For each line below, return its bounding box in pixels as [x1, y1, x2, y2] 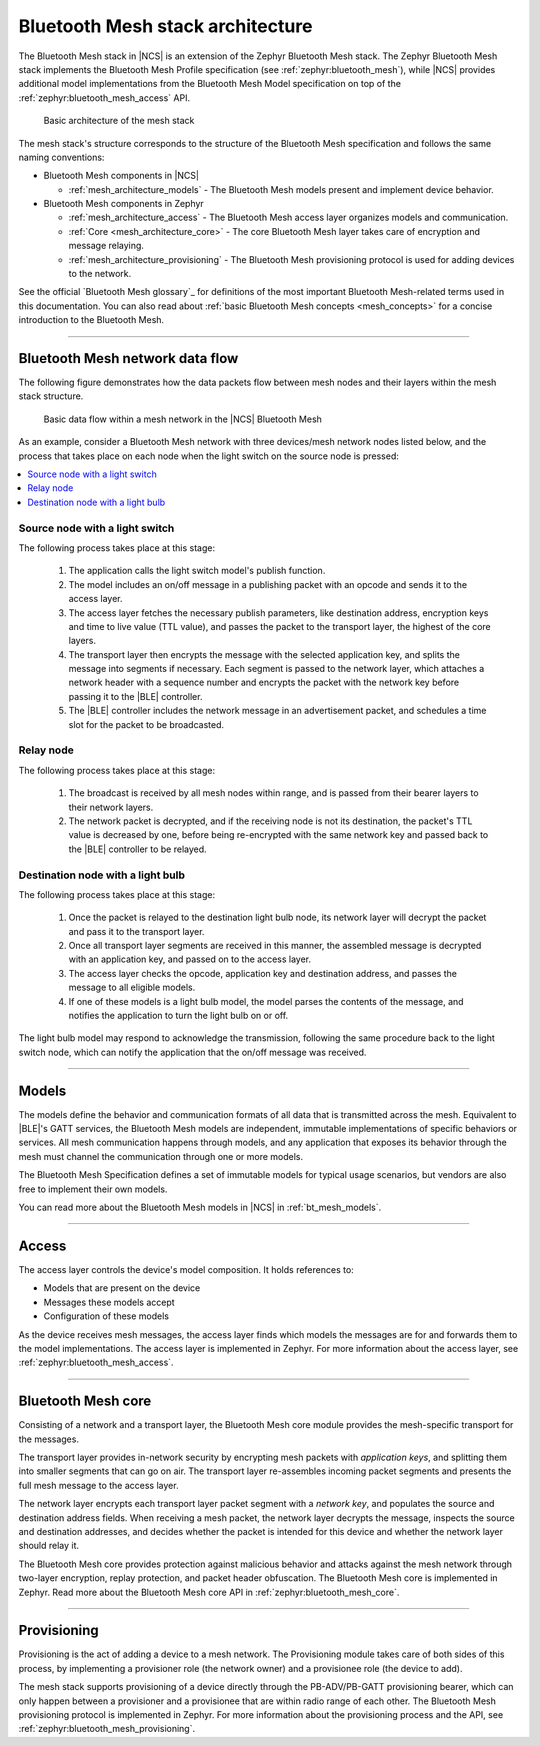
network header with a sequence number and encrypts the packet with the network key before [68, 676, 460, 689]
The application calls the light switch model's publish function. [68, 565, 326, 577]
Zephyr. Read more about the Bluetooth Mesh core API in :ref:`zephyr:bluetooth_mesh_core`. [18, 1586, 400, 1598]
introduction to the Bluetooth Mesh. [18, 314, 165, 326]
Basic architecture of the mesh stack [43, 115, 195, 127]
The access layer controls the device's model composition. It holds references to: [18, 1263, 354, 1275]
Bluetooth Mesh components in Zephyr [43, 198, 204, 210]
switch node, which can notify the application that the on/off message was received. [18, 1046, 367, 1058]
